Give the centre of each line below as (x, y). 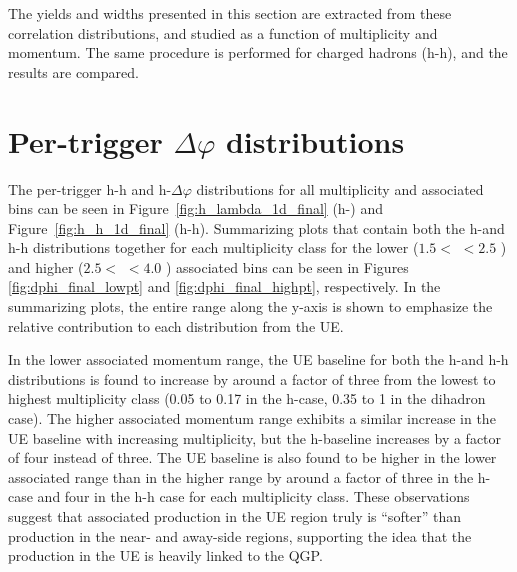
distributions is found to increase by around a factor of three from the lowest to (252, 378)
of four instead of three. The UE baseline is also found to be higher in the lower (252, 457)
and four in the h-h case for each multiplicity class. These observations (253, 496)
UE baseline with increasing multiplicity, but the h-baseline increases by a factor (255, 437)
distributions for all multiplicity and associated (340, 188)
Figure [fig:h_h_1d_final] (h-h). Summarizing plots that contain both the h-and (256, 227)
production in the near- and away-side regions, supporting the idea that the (240, 535)
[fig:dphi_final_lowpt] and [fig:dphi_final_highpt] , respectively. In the (224, 286)
